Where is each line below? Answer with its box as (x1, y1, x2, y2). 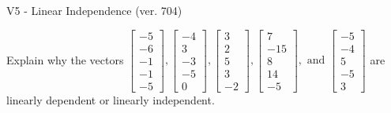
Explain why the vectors (6, 51, 124, 67)
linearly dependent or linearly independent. (6, 91, 215, 108)
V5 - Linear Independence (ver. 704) (6, 2, 182, 18)
